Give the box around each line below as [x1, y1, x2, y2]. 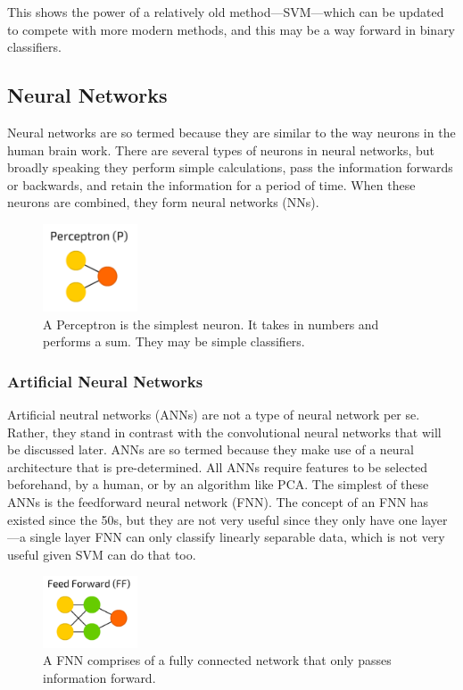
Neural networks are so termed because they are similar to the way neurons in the [7, 122, 456, 141]
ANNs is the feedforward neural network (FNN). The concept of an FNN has [7, 492, 429, 511]
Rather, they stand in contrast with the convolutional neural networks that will [7, 422, 442, 441]
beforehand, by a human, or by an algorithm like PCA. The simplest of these [7, 475, 429, 494]
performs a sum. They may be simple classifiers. [43, 332, 305, 351]
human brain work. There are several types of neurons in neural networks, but [7, 140, 434, 159]
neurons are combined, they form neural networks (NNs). [7, 193, 319, 212]
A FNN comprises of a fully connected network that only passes [43, 651, 392, 669]
